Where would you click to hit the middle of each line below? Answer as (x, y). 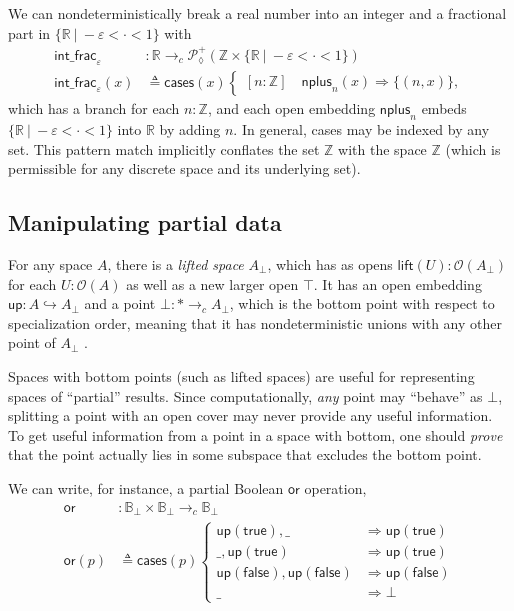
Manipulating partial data (145, 222)
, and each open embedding (291, 108)
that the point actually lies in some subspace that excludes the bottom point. (245, 454)
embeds (444, 108)
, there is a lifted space (175, 263)
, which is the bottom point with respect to (362, 303)
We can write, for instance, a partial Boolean (146, 487)
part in (29, 32)
